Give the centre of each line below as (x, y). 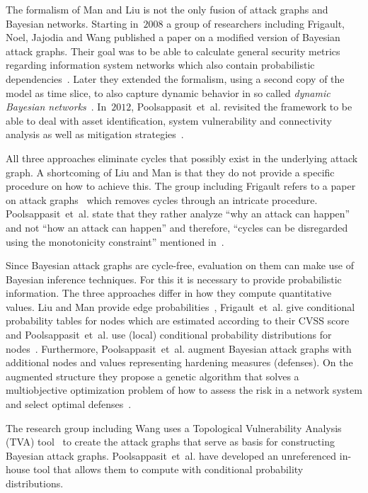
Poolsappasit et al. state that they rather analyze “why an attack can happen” (178, 214)
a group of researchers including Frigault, (255, 23)
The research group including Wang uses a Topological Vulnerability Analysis (174, 427)
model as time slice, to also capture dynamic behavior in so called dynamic (168, 92)
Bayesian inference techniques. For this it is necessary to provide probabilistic (174, 279)
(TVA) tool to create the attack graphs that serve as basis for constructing (170, 442)
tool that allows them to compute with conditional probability (168, 469)
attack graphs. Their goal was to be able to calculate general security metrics (173, 51)
